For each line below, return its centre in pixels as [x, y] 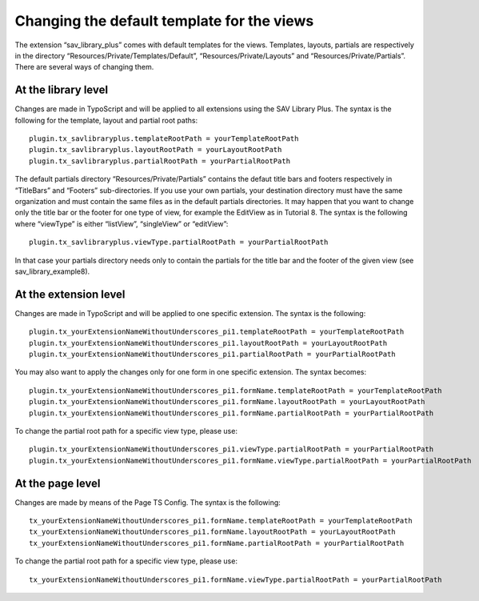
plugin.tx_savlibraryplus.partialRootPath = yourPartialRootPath [160, 161]
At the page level [58, 483]
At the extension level [70, 294]
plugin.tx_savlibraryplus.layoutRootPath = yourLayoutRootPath [156, 150]
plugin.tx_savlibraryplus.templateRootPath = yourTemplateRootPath [164, 139]
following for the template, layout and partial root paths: [106, 120]
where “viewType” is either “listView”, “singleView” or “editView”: [122, 223]
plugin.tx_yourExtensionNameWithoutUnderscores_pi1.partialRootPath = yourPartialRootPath [212, 354]
